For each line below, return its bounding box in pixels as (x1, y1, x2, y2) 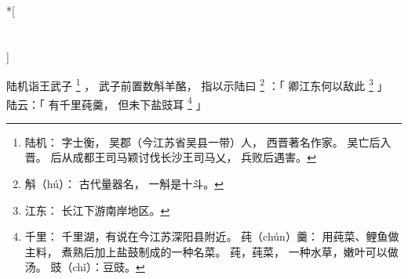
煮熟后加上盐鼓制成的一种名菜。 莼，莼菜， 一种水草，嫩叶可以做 (61, 243, 399, 259)
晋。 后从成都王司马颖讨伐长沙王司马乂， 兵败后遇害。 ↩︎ (24, 149, 316, 165)
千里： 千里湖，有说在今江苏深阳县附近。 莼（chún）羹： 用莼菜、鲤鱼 (24, 228, 388, 245)
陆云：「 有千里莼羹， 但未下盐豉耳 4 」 (6, 93, 207, 112)
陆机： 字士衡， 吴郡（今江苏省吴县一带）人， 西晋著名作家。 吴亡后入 (24, 133, 392, 150)
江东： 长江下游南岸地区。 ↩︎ (24, 201, 170, 218)
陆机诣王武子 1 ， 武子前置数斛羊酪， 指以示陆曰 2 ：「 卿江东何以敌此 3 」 (6, 75, 388, 94)
